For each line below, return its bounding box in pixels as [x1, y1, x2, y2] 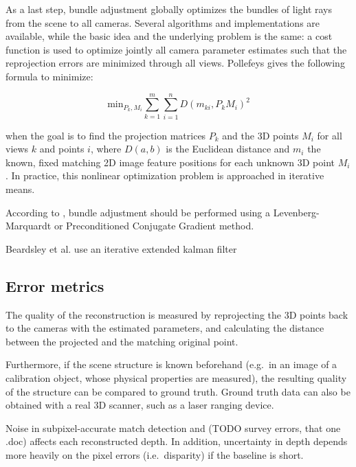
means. [5, 182, 35, 196]
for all [317, 128, 342, 142]
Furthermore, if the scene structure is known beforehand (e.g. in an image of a [5, 357, 337, 372]
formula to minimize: [5, 69, 93, 83]
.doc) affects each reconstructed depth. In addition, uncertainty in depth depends [5, 434, 348, 448]
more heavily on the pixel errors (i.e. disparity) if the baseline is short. [5, 447, 304, 462]
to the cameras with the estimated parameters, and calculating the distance [5, 321, 324, 335]
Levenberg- [273, 205, 320, 219]
